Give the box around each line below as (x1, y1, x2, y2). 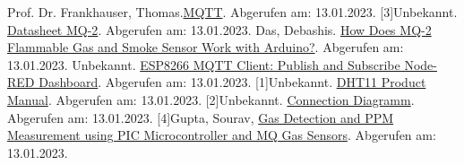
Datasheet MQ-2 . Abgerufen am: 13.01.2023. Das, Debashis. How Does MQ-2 (7, 20, 432, 39)
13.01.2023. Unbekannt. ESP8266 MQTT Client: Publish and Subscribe (7, 55, 400, 74)
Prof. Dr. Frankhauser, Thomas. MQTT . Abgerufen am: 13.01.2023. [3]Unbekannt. (7, 3, 458, 21)
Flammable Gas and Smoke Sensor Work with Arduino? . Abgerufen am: (7, 38, 404, 56)
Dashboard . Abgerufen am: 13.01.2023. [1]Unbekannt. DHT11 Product (39, 73, 426, 91)
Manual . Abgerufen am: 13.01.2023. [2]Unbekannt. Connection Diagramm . (7, 90, 415, 109)
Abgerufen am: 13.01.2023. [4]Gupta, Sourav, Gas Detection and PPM (7, 108, 394, 126)
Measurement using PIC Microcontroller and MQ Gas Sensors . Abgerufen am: (7, 126, 436, 144)
